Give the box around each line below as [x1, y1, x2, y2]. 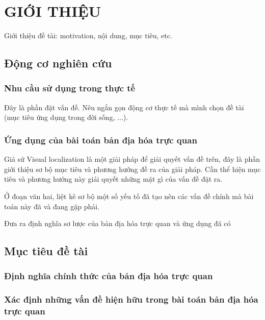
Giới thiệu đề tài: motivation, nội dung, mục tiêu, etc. [4, 30, 172, 41]
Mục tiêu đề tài [4, 243, 88, 259]
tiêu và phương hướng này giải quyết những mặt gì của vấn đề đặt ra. [4, 174, 223, 184]
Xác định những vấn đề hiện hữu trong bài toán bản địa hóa [4, 293, 258, 306]
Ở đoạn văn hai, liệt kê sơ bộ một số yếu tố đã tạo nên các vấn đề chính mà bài [4, 190, 254, 201]
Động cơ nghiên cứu [4, 55, 112, 71]
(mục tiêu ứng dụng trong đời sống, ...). [4, 112, 128, 122]
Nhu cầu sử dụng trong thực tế [4, 82, 136, 94]
